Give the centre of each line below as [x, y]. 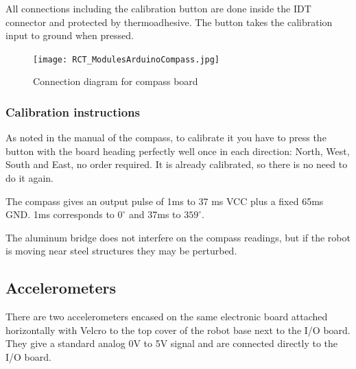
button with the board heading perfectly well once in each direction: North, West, [178, 151]
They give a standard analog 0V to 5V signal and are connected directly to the [172, 343]
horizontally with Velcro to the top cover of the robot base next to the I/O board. [178, 330]
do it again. [30, 178]
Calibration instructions [73, 111]
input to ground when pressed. [70, 35]
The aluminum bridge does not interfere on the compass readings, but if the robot [178, 237]
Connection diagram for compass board [116, 81]
